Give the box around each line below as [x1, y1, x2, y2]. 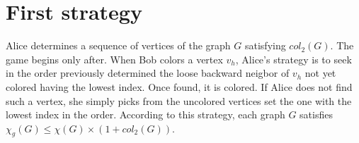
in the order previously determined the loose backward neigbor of [6, 66, 290, 80]
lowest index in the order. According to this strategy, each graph [6, 107, 285, 122]
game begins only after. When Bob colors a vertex [6, 51, 223, 66]
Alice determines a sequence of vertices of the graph [6, 38, 231, 53]
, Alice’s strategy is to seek [235, 51, 352, 66]
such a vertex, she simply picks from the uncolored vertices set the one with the [6, 93, 352, 108]
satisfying [244, 38, 286, 53]
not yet [304, 66, 336, 80]
